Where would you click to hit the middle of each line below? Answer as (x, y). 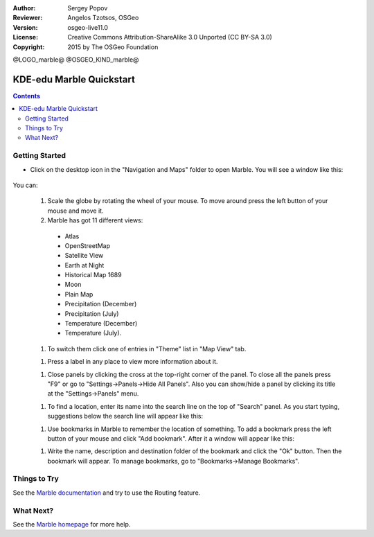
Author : (24, 8)
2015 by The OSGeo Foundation (113, 47)
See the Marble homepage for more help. (72, 524)
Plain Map (79, 294)
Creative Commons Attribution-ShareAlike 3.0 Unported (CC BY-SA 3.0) (170, 37)
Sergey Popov (88, 8)
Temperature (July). (93, 333)
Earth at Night (84, 265)
